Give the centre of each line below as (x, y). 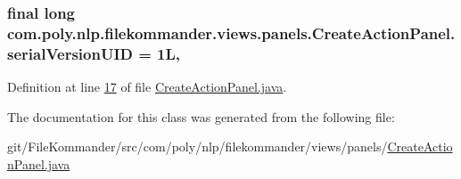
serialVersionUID (70, 53)
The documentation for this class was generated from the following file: (201, 116)
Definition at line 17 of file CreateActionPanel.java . (147, 87)
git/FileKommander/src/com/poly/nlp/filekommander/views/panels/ (198, 146)
